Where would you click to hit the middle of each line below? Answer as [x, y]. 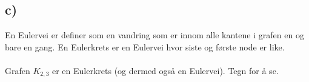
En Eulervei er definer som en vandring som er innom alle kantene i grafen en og [154, 35]
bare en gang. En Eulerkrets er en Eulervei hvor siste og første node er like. [145, 46]
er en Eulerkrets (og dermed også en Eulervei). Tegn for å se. [165, 70]
